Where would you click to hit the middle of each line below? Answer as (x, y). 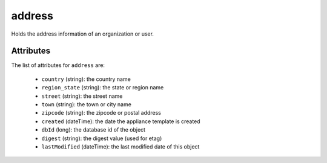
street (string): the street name (82, 96)
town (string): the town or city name (86, 104)
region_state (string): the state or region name (103, 88)
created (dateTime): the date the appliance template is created (121, 121)
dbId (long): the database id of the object (93, 130)
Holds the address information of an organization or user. (83, 34)
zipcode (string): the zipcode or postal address (101, 113)
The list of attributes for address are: (58, 65)
